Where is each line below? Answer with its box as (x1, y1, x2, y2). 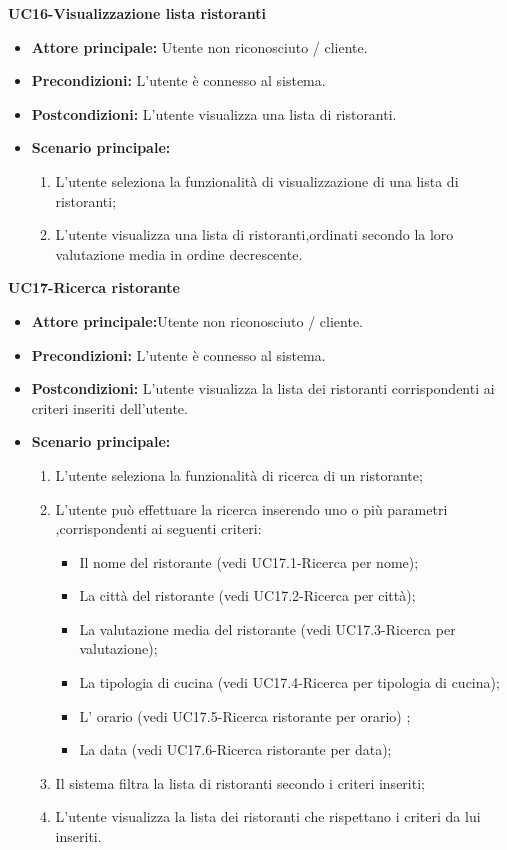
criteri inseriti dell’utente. (31, 397, 188, 418)
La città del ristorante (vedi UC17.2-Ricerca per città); (79, 585, 416, 606)
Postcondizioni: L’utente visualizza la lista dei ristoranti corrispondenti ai (31, 378, 495, 399)
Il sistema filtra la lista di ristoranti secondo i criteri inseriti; (55, 772, 425, 793)
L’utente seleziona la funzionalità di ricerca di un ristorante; (55, 464, 423, 485)
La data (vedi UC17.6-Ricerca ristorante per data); (79, 739, 392, 760)
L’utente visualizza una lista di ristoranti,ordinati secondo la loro (55, 224, 454, 245)
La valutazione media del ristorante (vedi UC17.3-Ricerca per (79, 618, 456, 639)
